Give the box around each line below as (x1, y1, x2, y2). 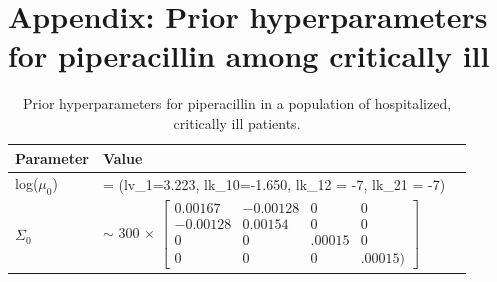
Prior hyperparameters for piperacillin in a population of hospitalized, (23, 93, 452, 114)
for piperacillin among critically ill (8, 35, 490, 76)
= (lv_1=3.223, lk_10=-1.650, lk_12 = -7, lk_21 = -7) (102, 173, 446, 194)
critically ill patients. (173, 112, 301, 133)
